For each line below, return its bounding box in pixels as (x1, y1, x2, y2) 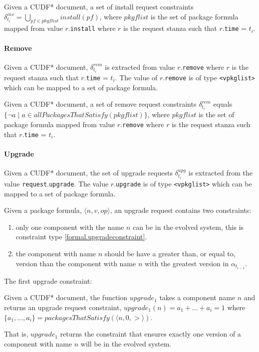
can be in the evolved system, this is (133, 221, 244, 232)
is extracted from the (188, 167, 253, 177)
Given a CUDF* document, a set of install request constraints (4, 1, 194, 11)
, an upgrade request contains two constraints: (110, 205, 252, 215)
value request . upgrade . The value (4, 178, 109, 189)
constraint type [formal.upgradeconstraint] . (15, 231, 147, 242)
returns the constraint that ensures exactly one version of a (60, 329, 241, 339)
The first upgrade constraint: (4, 275, 92, 286)
